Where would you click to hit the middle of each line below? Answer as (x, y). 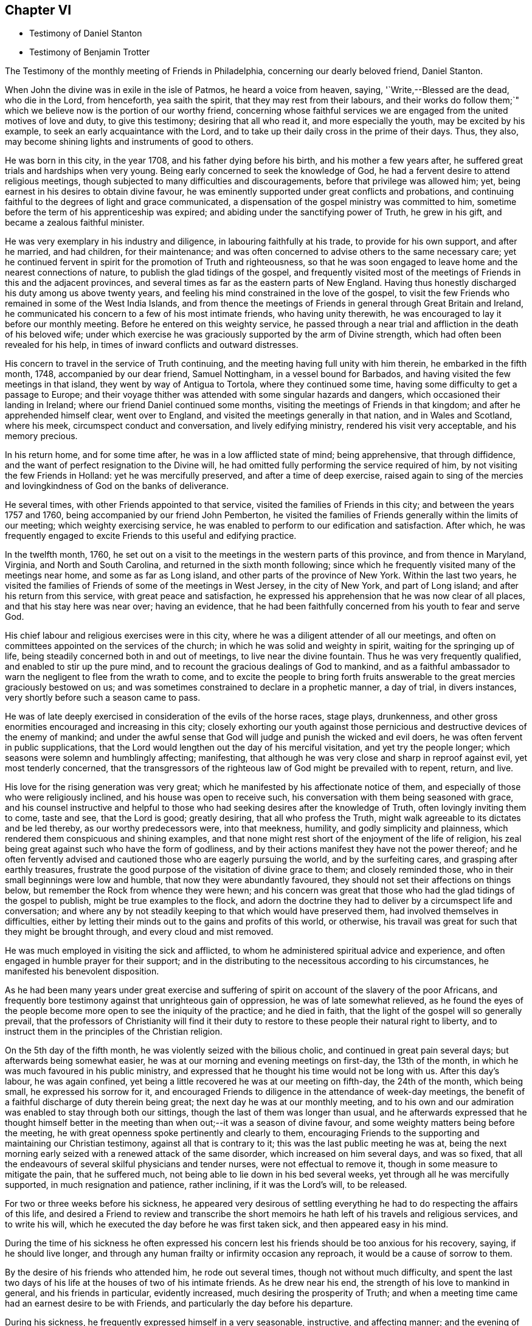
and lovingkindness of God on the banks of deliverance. (117, 486)
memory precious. (41, 436)
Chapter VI (38, 10)
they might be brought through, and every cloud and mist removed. (139, 932)
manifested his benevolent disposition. (82, 971)
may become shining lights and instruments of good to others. (129, 142)
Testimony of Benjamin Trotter (90, 52)
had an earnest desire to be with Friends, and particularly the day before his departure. (179, 1303)
